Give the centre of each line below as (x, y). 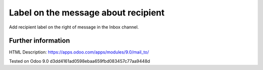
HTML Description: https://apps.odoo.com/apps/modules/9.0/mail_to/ (79, 52)
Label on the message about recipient (87, 13)
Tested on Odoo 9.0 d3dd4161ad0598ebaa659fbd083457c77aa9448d (80, 61)
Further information (39, 41)
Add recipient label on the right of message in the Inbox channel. (74, 27)
